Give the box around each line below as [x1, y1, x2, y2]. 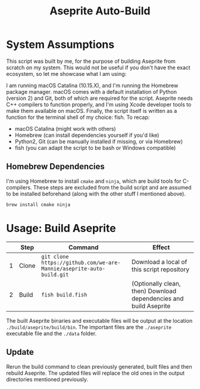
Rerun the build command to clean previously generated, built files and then [6, 363, 192, 370]
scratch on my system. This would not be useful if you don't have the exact [6, 64, 190, 71]
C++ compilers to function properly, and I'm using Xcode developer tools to [6, 100, 192, 108]
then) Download [131, 287, 177, 295]
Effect [152, 243, 170, 252]
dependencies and [131, 294, 184, 302]
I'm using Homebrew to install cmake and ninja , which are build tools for [6, 177, 182, 185]
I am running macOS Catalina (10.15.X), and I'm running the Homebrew [6, 82, 179, 89]
